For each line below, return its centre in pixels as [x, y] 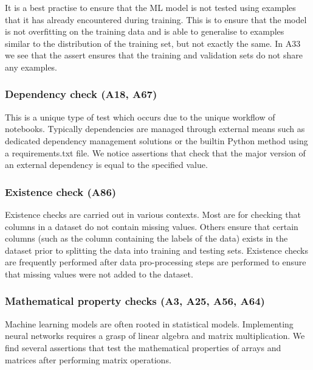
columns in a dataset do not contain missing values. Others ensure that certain [152, 226]
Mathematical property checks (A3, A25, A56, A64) [135, 301]
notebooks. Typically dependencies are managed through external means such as [155, 129]
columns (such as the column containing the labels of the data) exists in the [146, 238]
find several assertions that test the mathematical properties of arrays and [143, 347]
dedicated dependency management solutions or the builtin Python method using [156, 140]
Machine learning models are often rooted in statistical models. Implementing [149, 323]
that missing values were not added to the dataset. [99, 274]
